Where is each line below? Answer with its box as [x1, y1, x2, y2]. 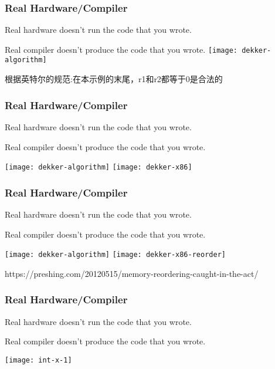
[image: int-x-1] [5, 356, 72, 364]
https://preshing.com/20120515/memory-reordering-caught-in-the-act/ [5, 267, 259, 279]
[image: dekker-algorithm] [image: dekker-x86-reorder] [5, 250, 226, 259]
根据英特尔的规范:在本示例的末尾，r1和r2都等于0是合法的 [5, 73, 223, 85]
